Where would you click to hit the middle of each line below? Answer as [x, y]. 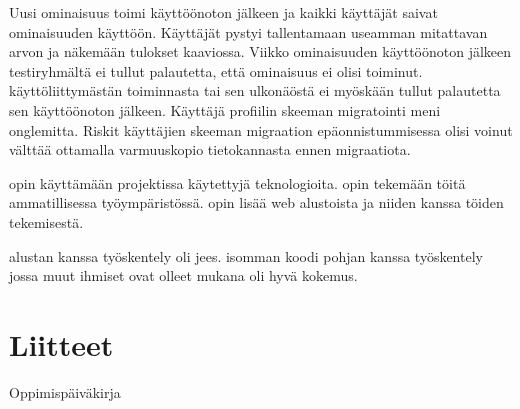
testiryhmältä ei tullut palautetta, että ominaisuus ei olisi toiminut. [216, 70]
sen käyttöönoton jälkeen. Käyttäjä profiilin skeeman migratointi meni [225, 109]
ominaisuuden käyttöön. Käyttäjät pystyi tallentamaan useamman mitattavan [248, 31]
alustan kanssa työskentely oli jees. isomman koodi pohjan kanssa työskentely [246, 255]
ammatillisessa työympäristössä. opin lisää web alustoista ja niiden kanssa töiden [256, 202]
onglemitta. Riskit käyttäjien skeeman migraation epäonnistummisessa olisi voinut [261, 129]
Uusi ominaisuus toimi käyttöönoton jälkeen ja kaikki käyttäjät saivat [223, 12]
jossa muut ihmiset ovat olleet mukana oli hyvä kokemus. [183, 275]
